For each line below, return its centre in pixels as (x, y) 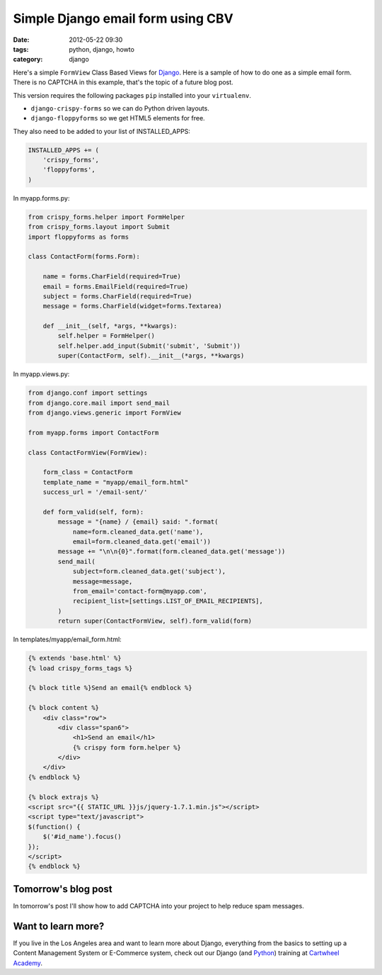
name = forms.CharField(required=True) (112, 277)
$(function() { (54, 827)
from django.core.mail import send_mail (99, 403)
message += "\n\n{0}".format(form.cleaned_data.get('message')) (172, 552)
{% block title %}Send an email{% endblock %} (110, 688)
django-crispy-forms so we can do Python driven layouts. (120, 108)
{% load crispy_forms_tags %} (80, 668)
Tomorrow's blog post (63, 889)
